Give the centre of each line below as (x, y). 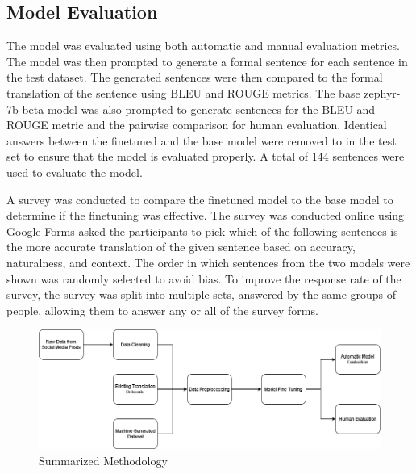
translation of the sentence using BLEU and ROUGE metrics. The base (183, 92)
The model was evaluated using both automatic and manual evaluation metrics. (203, 46)
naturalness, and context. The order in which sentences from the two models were (208, 262)
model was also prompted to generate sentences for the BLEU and (211, 109)
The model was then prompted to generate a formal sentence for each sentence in (207, 61)
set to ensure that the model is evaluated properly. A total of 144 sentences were (206, 156)
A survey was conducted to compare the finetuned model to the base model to (200, 199)
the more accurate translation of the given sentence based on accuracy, (181, 247)
